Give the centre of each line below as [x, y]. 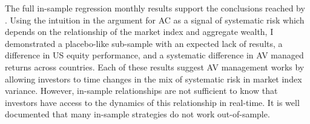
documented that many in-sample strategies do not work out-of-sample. [137, 114]
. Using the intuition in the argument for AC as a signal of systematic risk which [155, 20]
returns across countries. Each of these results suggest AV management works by [155, 67]
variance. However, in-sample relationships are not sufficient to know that [141, 91]
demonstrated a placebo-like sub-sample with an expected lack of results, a [144, 43]
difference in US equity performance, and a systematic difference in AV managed [154, 55]
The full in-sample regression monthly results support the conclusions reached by [155, 8]
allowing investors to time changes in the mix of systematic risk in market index [153, 79]
